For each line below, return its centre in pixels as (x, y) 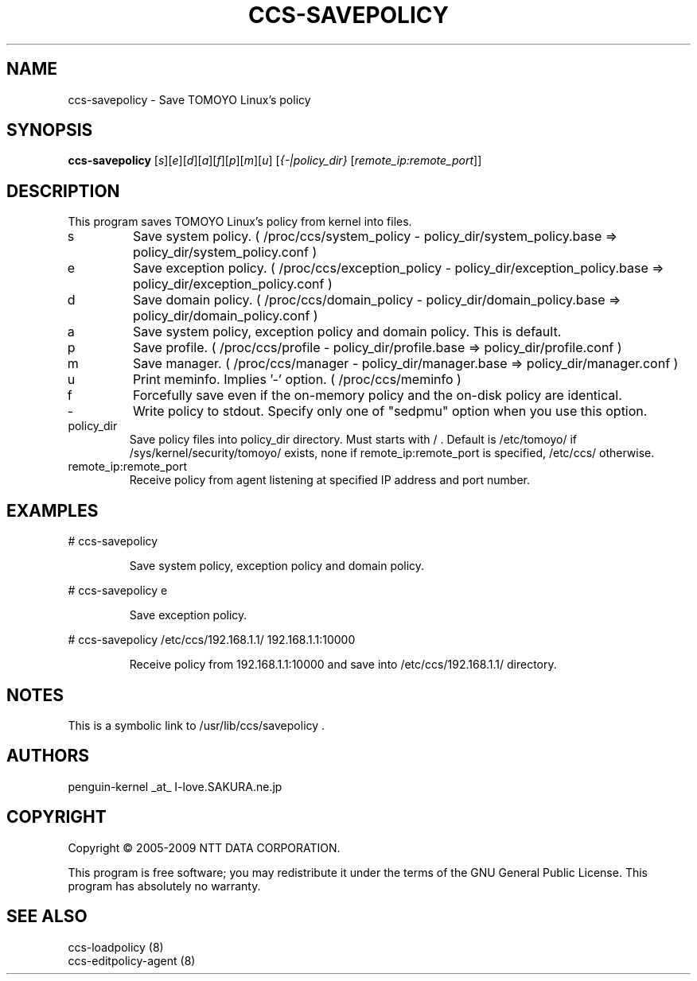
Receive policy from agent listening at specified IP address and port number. (330, 480)
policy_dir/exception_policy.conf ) (232, 284)
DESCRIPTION (63, 191)
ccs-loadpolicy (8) (116, 947)
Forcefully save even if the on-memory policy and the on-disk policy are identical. (377, 396)
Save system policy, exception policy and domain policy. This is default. (347, 332)
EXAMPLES (53, 510)
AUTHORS (48, 756)
